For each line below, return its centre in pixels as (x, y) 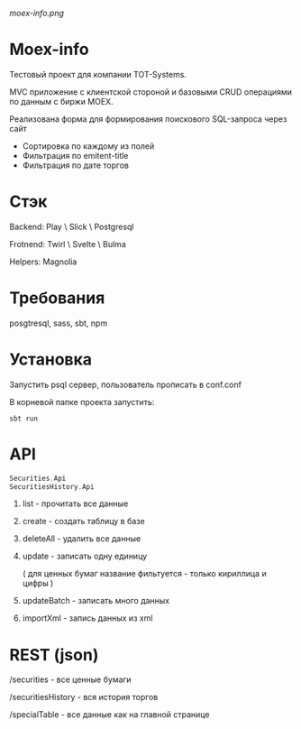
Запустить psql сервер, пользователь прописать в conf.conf (125, 384)
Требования (57, 298)
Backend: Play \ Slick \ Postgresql (72, 226)
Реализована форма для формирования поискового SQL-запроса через (148, 119)
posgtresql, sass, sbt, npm (59, 323)
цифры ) (38, 583)
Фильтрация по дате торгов (75, 165)
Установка (51, 359)
